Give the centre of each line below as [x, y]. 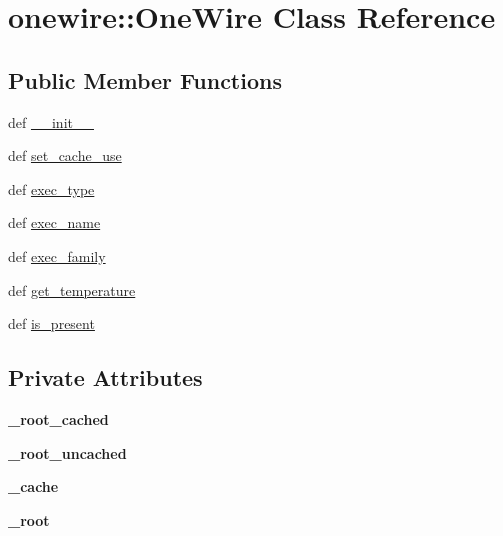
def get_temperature [72, 289]
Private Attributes [105, 377]
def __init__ [51, 121]
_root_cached [58, 418]
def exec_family [57, 255]
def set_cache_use [65, 155]
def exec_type [51, 188]
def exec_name [54, 222]
